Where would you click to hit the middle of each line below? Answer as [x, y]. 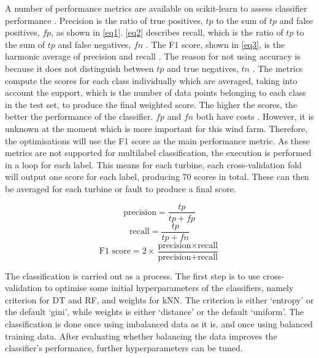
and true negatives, [203, 68]
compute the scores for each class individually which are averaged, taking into [151, 80]
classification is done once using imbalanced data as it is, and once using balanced [159, 324]
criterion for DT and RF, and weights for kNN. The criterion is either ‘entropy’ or [159, 299]
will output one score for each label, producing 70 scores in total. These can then [157, 177]
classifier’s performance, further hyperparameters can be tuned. [124, 348]
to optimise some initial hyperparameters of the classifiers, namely [169, 288]
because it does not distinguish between [79, 68]
